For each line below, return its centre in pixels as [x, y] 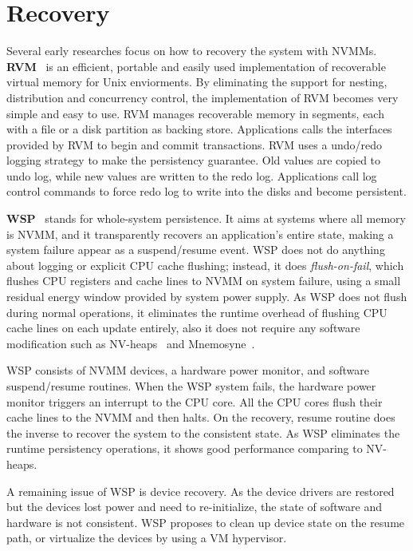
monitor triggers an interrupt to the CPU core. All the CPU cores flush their [195, 401]
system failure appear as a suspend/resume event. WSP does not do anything [196, 250]
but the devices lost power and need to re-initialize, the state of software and [194, 507]
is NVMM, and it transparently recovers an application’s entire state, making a [200, 234]
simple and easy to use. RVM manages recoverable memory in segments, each [195, 113]
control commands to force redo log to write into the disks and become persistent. [206, 191]
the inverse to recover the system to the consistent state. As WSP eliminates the [203, 432]
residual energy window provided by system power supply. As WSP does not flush [207, 297]
